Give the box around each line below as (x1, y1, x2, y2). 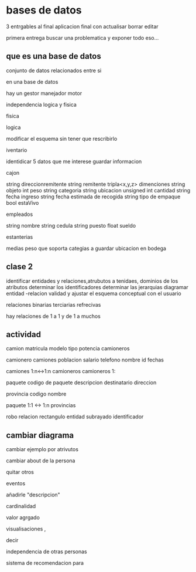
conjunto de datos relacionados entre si (6, 67, 102, 74)
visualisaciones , (6, 526, 46, 533)
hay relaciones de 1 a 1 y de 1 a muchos (6, 312, 101, 320)
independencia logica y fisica (6, 101, 77, 108)
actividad (6, 329, 41, 339)
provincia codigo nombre (6, 391, 67, 398)
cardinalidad (6, 503, 36, 510)
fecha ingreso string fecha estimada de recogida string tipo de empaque (6, 193, 181, 200)
